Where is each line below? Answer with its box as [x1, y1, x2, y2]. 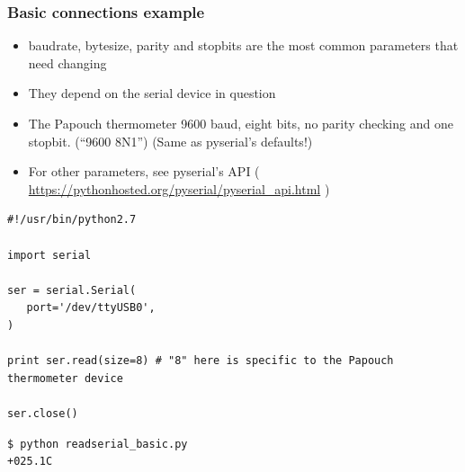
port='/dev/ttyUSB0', [26, 301, 156, 315]
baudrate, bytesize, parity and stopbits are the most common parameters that [28, 36, 459, 55]
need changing [28, 53, 107, 72]
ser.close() [7, 406, 78, 420]
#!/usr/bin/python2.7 [7, 213, 137, 227]
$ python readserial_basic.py [7, 437, 188, 450]
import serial [7, 248, 92, 262]
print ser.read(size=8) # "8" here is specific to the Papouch [7, 354, 394, 368]
